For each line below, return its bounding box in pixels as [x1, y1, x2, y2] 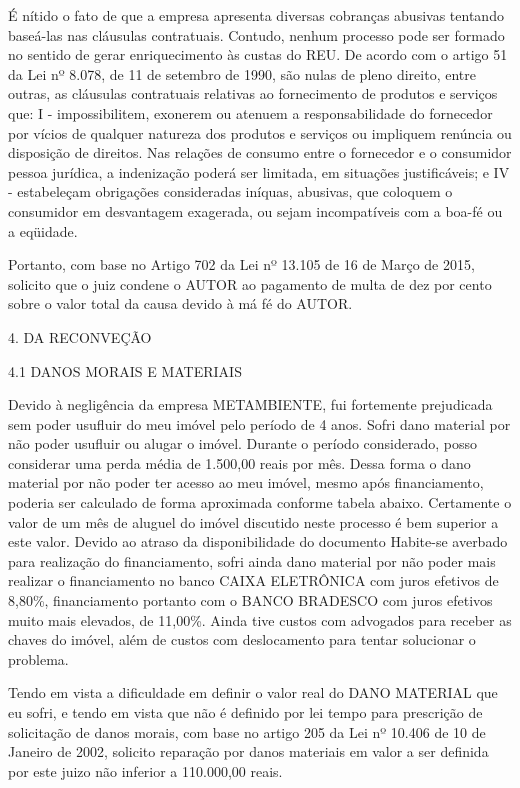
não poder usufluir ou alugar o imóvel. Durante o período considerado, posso [8, 433, 478, 454]
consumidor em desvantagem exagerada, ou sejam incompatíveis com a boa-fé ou [8, 200, 503, 221]
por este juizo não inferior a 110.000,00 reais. [8, 760, 283, 781]
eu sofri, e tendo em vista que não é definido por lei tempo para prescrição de [8, 702, 483, 722]
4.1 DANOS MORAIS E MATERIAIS [8, 360, 242, 381]
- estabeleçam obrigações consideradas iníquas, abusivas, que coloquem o [8, 181, 453, 202]
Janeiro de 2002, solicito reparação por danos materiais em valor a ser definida [8, 741, 489, 762]
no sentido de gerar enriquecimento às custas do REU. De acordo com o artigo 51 [8, 44, 508, 65]
